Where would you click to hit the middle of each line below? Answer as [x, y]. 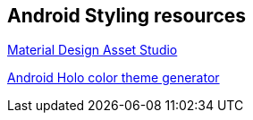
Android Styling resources [127, 16]
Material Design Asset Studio [93, 50]
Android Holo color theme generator [114, 78]
